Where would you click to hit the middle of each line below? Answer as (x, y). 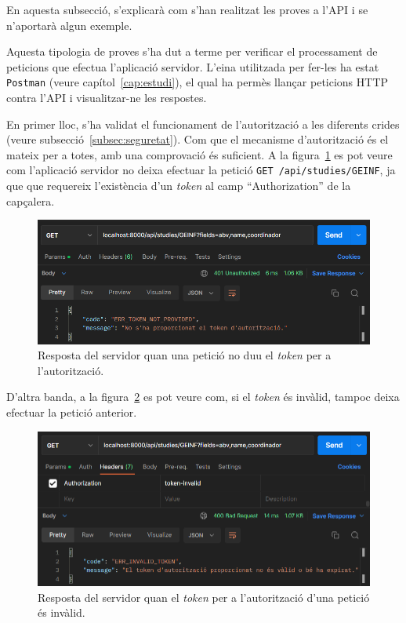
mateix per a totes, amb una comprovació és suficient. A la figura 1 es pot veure (199, 154)
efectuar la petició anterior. (72, 412)
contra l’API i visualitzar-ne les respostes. (107, 98)
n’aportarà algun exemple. (69, 25)
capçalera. (31, 200)
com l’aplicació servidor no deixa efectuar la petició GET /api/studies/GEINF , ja (201, 170)
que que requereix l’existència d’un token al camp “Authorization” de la (179, 186)
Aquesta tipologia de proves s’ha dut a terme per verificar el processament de (192, 51)
